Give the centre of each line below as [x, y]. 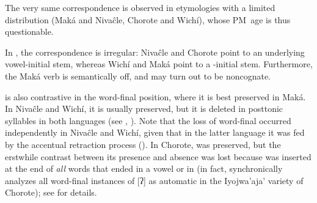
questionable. [29, 31]
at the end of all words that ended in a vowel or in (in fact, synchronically [144, 168]
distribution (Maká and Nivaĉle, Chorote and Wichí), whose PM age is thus [148, 19]
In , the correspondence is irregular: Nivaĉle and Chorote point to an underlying [155, 52]
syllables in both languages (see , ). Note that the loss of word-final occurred [148, 120]
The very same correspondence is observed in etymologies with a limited [140, 7]
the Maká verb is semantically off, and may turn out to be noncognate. [138, 76]
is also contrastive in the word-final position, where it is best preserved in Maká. [155, 96]
